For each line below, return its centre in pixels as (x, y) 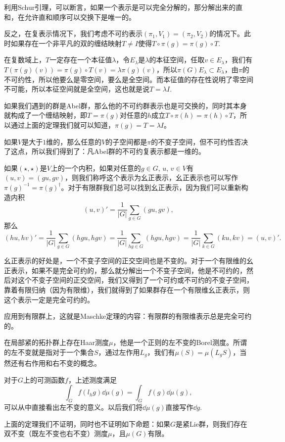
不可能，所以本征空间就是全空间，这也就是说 (77, 89)
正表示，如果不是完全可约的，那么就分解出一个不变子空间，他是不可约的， (125, 270)
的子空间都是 (126, 141)
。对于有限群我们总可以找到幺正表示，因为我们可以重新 (151, 187)
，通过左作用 (119, 352)
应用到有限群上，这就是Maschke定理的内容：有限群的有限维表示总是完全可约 (128, 316)
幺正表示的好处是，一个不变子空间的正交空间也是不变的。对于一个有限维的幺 (129, 261)
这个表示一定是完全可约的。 (49, 299)
